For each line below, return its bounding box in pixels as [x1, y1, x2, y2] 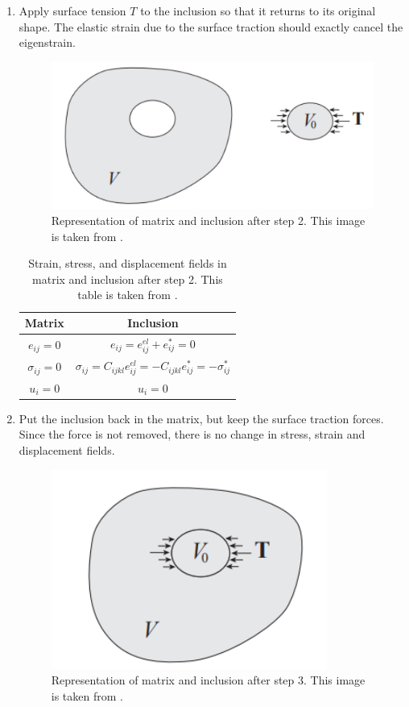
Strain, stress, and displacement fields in [28, 255, 227, 272]
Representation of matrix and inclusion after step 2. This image [51, 212, 366, 229]
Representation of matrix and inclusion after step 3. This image [51, 672, 366, 688]
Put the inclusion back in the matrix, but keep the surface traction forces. [19, 410, 384, 426]
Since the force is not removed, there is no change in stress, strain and [19, 426, 366, 443]
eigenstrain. [19, 34, 76, 51]
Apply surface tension [19, 2, 126, 19]
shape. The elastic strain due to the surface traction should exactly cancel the [19, 18, 403, 35]
